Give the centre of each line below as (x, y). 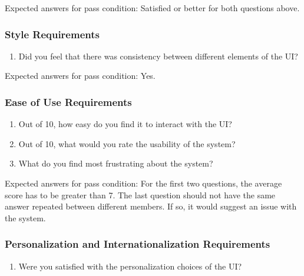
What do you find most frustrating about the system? (116, 163)
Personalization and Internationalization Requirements (138, 244)
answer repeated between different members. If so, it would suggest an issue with (151, 206)
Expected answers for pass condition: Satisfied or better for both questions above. (152, 8)
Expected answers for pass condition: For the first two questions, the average (143, 183)
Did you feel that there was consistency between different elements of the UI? (158, 56)
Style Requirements (52, 34)
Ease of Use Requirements (68, 102)
